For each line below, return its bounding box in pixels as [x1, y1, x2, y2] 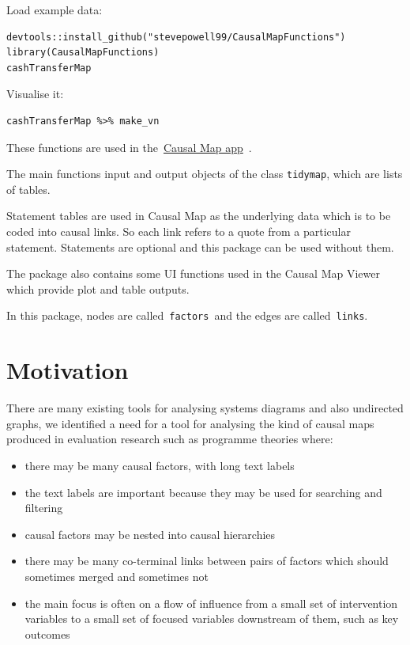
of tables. [6, 180, 51, 197]
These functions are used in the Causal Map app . [6, 138, 252, 155]
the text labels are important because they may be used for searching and [24, 484, 382, 500]
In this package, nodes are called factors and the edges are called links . [6, 307, 368, 324]
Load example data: [6, 2, 103, 17]
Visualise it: [6, 85, 64, 102]
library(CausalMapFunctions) [6, 47, 160, 59]
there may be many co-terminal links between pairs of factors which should [24, 552, 389, 569]
